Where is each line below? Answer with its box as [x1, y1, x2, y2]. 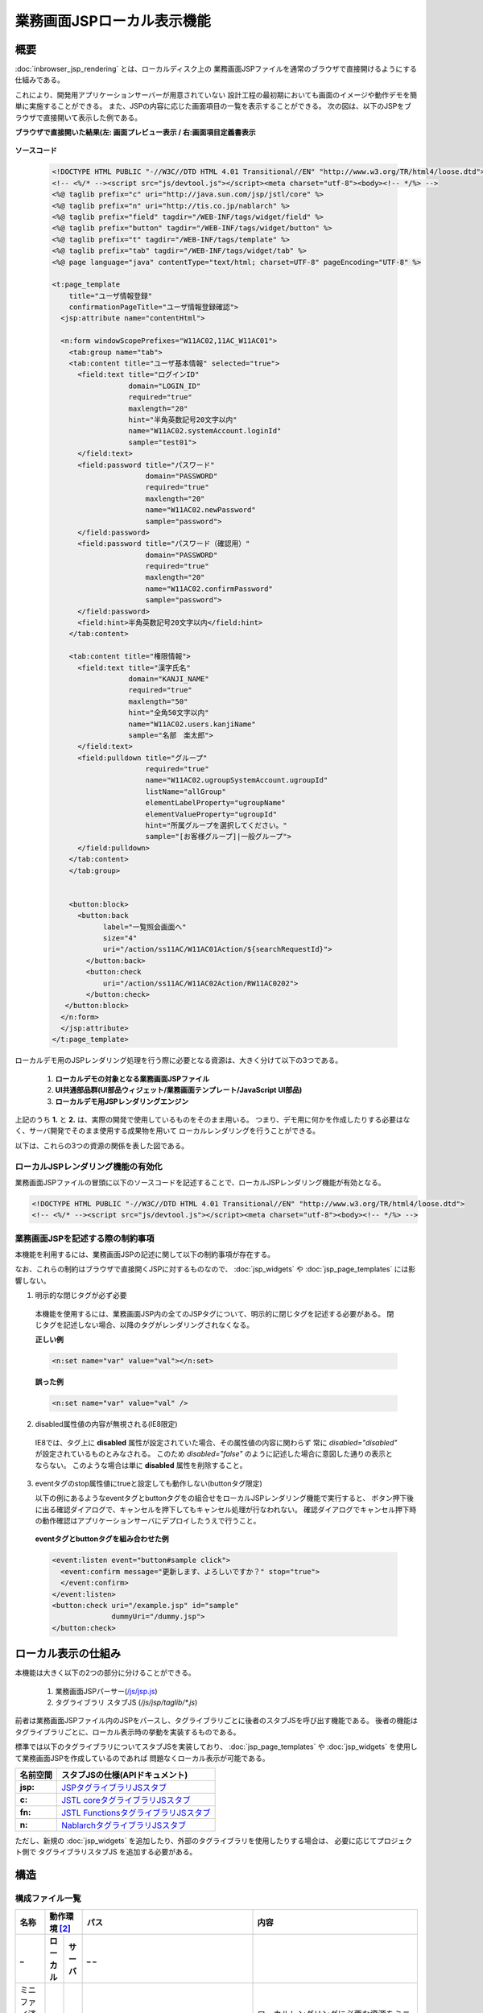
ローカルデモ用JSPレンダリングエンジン [55, 1096, 189, 1106]
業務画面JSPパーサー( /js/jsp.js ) [55, 1686, 158, 1696]
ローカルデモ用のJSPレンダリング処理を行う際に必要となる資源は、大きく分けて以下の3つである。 [14, 1056, 342, 1065]
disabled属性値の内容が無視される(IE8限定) [35, 1420, 178, 1429]
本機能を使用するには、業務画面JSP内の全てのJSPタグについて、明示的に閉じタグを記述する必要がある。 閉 [35, 1308, 394, 1318]
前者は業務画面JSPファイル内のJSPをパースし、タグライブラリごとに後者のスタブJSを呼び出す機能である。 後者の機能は [14, 1716, 418, 1726]
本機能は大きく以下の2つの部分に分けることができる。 [14, 1668, 196, 1678]
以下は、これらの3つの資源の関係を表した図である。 [14, 1140, 189, 1151]
